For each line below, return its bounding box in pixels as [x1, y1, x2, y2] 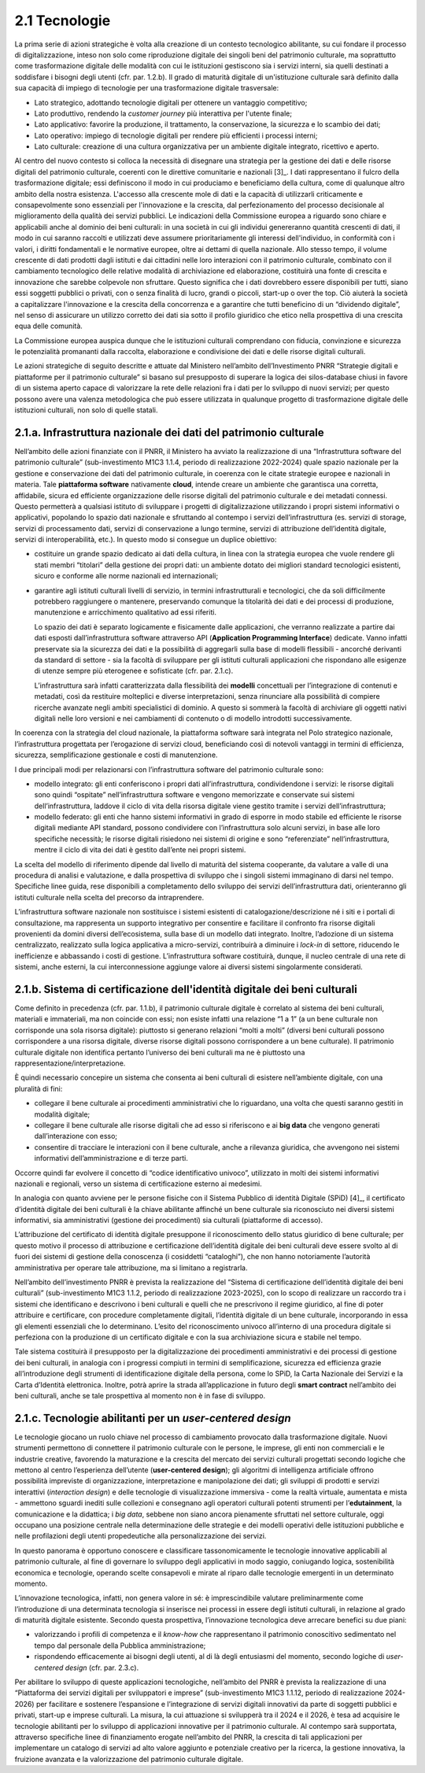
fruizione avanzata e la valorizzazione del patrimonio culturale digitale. [14, 1754, 244, 1764]
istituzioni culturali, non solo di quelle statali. [14, 405, 158, 415]
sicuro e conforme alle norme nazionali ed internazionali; [34, 571, 219, 581]
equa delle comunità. [14, 321, 83, 331]
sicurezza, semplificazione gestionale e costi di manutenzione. [14, 750, 218, 759]
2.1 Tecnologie [14, 12, 111, 29]
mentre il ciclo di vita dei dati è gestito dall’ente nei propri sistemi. [34, 845, 246, 855]
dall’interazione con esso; [34, 1132, 118, 1141]
